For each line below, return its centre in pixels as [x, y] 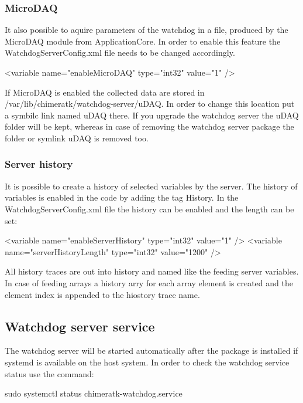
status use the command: [49, 373]
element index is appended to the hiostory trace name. [102, 294]
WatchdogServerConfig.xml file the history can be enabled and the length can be [149, 209]
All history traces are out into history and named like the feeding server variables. [152, 271]
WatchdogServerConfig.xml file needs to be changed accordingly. [120, 53]
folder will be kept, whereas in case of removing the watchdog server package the [149, 126]
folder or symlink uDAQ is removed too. [77, 138]
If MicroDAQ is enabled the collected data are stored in [105, 92]
